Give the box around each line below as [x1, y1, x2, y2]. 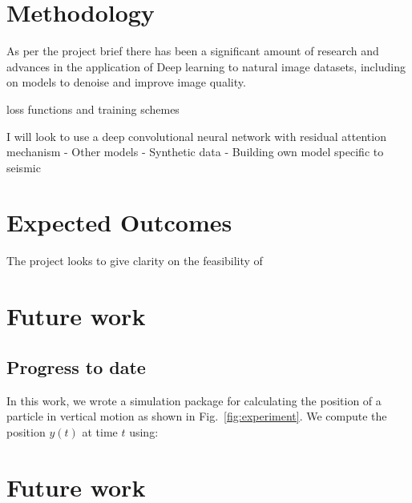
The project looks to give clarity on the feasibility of [6, 252, 263, 269]
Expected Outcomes [6, 206, 232, 239]
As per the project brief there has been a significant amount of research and [6, 42, 379, 59]
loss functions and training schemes [6, 100, 180, 117]
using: [129, 423, 159, 440]
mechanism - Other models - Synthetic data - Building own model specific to [6, 143, 384, 160]
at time [82, 423, 118, 440]
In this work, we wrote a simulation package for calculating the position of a [6, 392, 382, 408]
